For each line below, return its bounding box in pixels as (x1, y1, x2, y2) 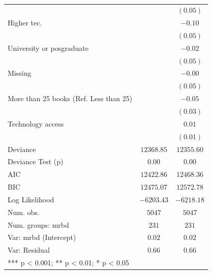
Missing (8, 68, 32, 78)
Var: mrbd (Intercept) (8, 232, 76, 242)
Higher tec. (8, 17, 42, 28)
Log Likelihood (8, 194, 54, 204)
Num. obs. (8, 206, 40, 217)
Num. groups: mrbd (8, 219, 69, 230)
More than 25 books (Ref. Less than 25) (8, 93, 133, 104)
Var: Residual (8, 245, 50, 255)
